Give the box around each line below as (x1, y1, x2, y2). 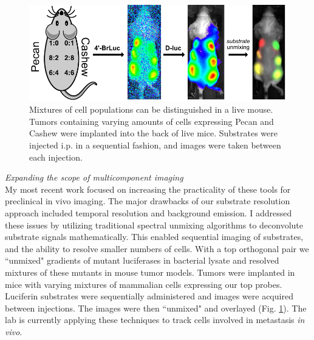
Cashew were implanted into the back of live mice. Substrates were (29, 127, 278, 139)
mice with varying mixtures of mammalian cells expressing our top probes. (5, 278, 282, 290)
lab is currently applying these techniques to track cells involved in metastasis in (5, 313, 305, 326)
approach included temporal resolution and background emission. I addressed (5, 206, 292, 219)
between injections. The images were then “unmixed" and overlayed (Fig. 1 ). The (5, 301, 307, 314)
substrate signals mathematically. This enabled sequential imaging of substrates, (5, 230, 304, 243)
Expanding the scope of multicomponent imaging (5, 171, 183, 184)
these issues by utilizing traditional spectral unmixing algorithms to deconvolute (5, 218, 303, 231)
